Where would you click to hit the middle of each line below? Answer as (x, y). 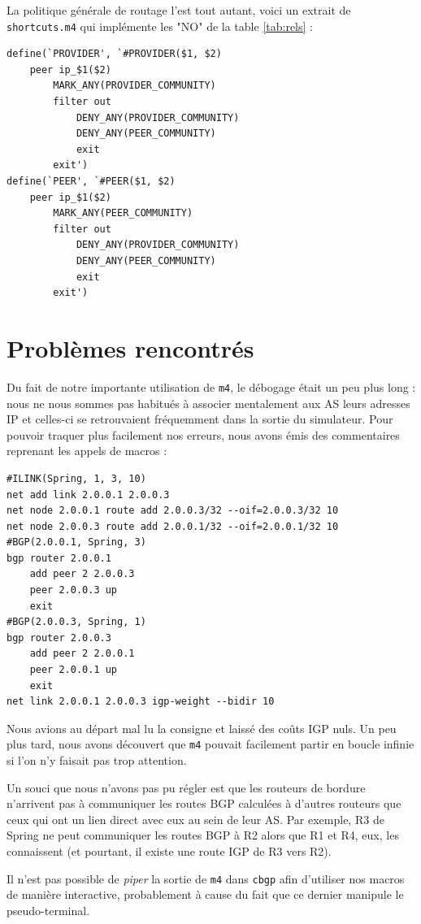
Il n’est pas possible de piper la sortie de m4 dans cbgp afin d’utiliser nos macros (206, 878)
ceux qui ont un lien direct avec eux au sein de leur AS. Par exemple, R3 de (195, 819)
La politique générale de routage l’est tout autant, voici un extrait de (179, 10)
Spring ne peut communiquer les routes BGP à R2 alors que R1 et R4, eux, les (203, 835)
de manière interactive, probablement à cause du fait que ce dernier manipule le (205, 894)
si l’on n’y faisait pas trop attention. (97, 760)
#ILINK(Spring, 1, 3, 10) (76, 478)
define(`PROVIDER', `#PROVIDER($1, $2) (114, 54)
